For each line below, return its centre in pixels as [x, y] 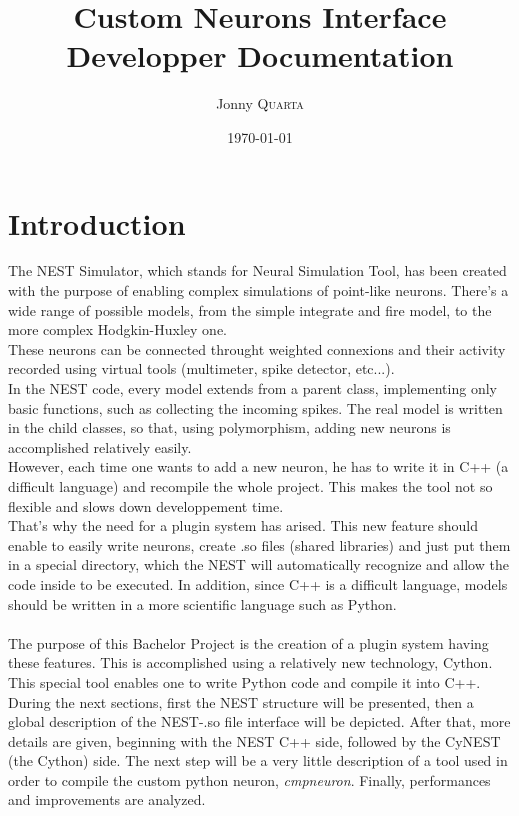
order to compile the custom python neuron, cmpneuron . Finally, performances [249, 779]
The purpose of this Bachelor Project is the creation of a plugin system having [248, 642]
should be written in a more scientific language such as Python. [202, 603]
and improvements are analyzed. [107, 799]
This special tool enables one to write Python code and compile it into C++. [244, 681]
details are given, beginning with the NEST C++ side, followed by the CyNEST [254, 740]
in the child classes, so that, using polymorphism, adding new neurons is [229, 427]
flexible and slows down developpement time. [146, 505]
